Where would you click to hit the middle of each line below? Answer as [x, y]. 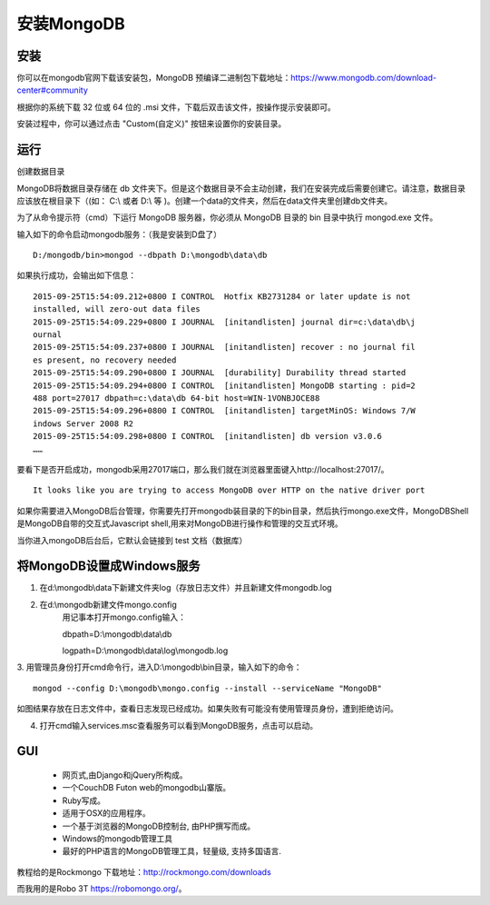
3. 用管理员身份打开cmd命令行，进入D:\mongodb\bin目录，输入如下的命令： [159, 667]
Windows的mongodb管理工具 [118, 838]
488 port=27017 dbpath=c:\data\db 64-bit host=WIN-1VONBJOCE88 [176, 398]
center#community [52, 90]
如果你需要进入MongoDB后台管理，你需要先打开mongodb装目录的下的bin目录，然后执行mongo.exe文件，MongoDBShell [243, 511]
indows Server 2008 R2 [83, 423]
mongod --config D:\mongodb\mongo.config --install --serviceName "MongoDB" [208, 688]
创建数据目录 [41, 172]
